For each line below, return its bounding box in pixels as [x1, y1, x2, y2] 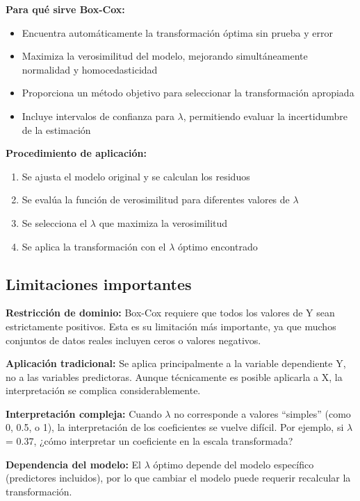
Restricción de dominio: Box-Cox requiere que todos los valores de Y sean [6, 305, 335, 320]
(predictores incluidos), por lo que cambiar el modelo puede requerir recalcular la [6, 470, 351, 485]
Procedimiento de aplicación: [6, 146, 147, 160]
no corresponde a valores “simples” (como [174, 406, 351, 421]
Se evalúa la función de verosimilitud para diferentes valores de [22, 192, 290, 207]
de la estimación [22, 122, 91, 137]
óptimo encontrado [177, 239, 258, 253]
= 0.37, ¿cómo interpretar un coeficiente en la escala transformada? [6, 434, 293, 448]
